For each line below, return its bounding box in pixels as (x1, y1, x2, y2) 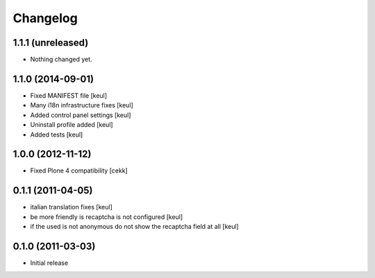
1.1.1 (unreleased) (12, 37, 89, 49)
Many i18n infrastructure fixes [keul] (30, 101, 133, 110)
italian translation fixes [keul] (30, 203, 112, 211)
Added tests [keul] (30, 130, 83, 139)
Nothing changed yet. (30, 55, 93, 64)
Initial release (30, 259, 69, 267)
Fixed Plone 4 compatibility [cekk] (30, 166, 128, 175)
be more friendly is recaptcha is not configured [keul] (30, 212, 183, 221)
